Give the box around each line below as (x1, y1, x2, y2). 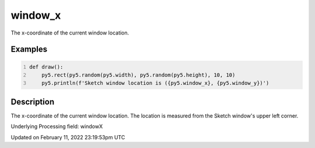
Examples (10, 44, 48, 54)
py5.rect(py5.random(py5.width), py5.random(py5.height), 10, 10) (41, 71, 236, 78)
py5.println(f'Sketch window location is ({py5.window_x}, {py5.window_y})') (41, 80, 269, 87)
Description (10, 97, 55, 106)
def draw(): (29, 63, 64, 70)
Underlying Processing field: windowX (10, 123, 103, 130)
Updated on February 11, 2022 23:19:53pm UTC (10, 133, 125, 140)
